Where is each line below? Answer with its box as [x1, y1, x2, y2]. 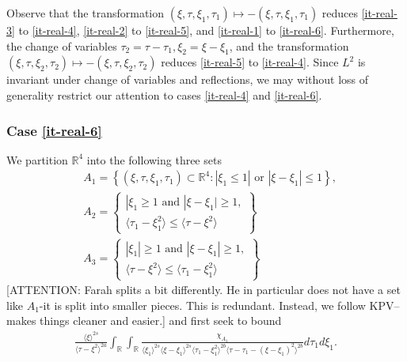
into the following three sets [86, 151, 222, 168]
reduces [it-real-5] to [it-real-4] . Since [161, 54, 339, 70]
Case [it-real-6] [6, 120, 102, 140]
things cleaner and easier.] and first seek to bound [40, 312, 282, 329]
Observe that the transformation [6, 5, 165, 21]
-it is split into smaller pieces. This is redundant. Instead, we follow [39, 296, 366, 313]
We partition [6, 151, 68, 168]
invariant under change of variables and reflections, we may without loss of [6, 71, 369, 88]
